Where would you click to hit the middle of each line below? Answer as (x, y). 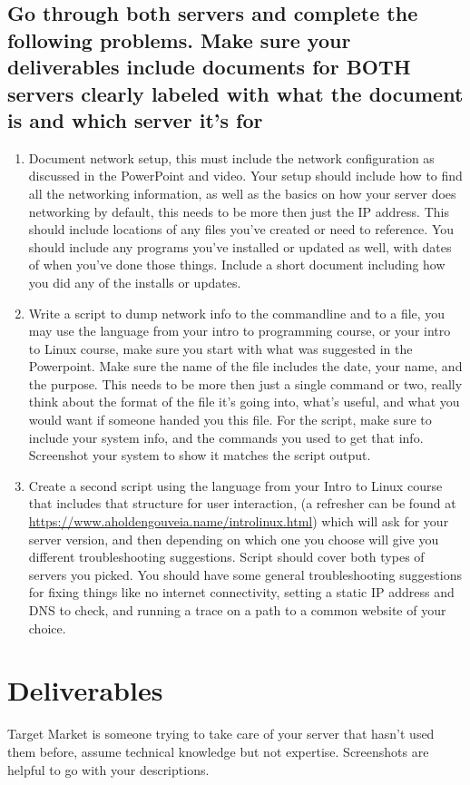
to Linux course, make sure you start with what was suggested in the (220, 348)
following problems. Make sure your (179, 39)
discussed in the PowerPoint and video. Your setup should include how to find (245, 176)
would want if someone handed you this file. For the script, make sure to (230, 420)
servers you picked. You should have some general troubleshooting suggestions (245, 574)
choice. (47, 628)
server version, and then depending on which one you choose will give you (234, 539)
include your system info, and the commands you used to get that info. (226, 437)
